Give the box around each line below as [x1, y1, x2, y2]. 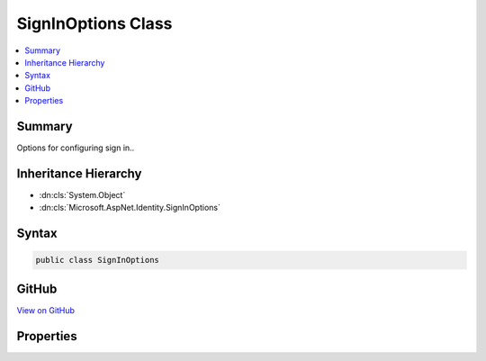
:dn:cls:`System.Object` [39, 189, 126, 200]
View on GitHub [16, 304, 76, 315]
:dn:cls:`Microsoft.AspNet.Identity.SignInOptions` [39, 203, 220, 213]
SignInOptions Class [16, 14, 173, 33]
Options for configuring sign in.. [16, 142, 135, 153]
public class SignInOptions [35, 255, 159, 266]
